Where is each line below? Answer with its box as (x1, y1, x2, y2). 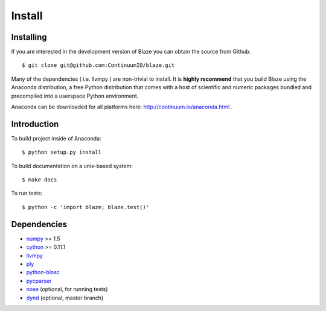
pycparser (26, 277, 52, 284)
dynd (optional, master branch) (26, 294, 104, 301)
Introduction (11, 119, 59, 129)
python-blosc (26, 269, 60, 276)
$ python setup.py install (22, 149, 102, 156)
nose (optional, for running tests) (26, 286, 108, 293)
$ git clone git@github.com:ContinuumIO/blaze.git (22, 62, 175, 69)
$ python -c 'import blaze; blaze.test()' (22, 204, 150, 210)
